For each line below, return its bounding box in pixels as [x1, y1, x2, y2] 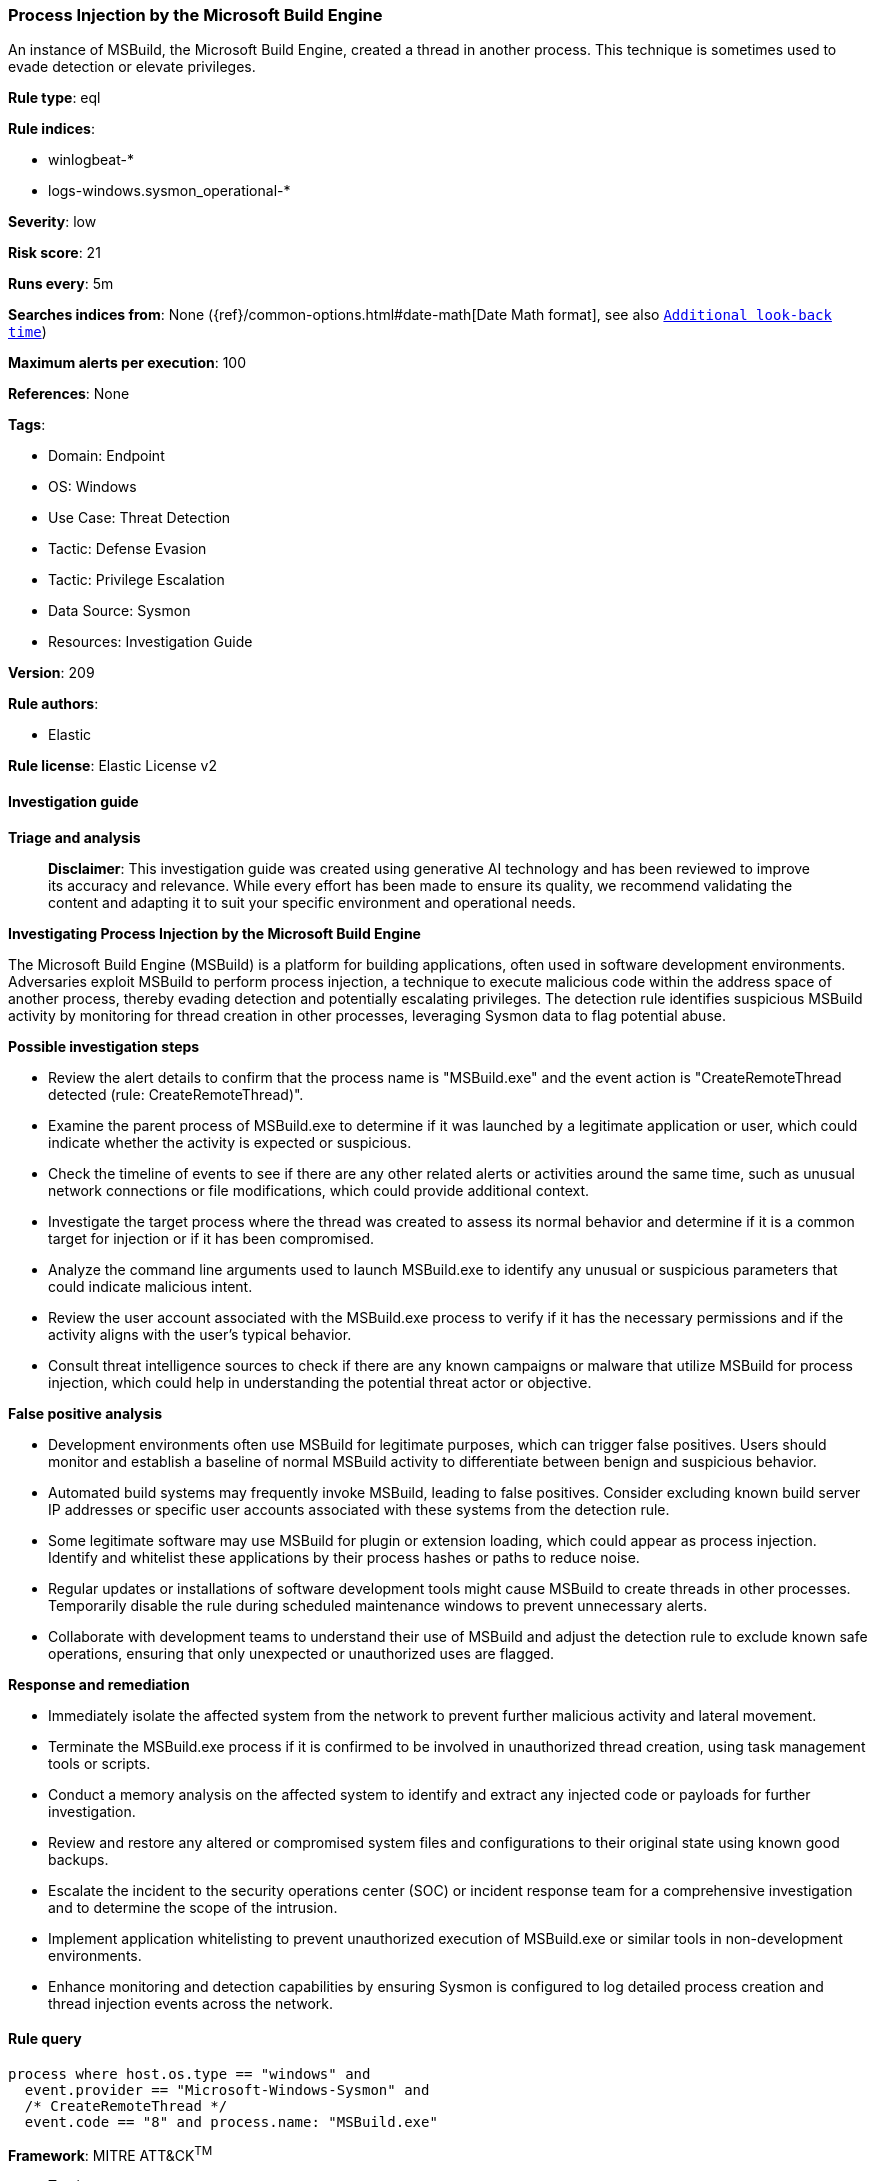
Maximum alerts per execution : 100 [8, 354, 247, 372]
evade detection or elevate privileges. [8, 58, 256, 76]
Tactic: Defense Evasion [48, 540, 207, 558]
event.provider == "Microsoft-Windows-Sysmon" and [24, 2081, 430, 2098]
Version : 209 [8, 664, 95, 682]
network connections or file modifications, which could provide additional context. [48, 1181, 590, 1199]
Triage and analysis [8, 828, 141, 846]
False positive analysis [8, 1404, 162, 1422]
